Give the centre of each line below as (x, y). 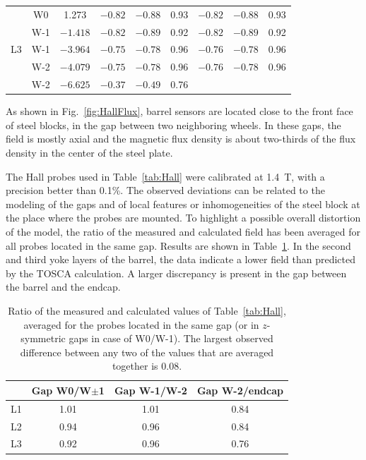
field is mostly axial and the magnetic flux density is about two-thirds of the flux (181, 139)
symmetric (43, 338)
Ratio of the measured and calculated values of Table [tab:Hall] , (147, 310)
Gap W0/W (61, 390)
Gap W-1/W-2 (150, 390)
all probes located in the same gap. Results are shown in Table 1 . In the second (178, 245)
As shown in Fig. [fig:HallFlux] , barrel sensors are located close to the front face (179, 111)
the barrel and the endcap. (63, 287)
